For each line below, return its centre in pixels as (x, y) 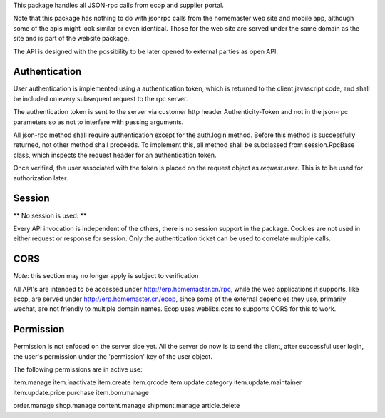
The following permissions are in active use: (78, 369)
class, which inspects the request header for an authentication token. (115, 155)
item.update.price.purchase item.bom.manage (81, 392)
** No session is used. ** (50, 215)
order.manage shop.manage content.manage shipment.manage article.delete (127, 406)
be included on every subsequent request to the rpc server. (101, 98)
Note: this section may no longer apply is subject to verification (106, 276)
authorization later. (41, 178)
